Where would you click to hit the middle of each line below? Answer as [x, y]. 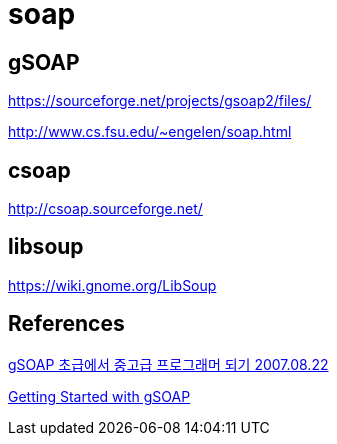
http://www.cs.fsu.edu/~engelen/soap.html [150, 132]
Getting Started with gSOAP [99, 396]
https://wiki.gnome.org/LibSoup [112, 285]
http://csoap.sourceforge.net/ [105, 209]
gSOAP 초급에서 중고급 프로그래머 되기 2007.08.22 [168, 364]
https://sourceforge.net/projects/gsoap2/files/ [160, 101]
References [66, 324]
